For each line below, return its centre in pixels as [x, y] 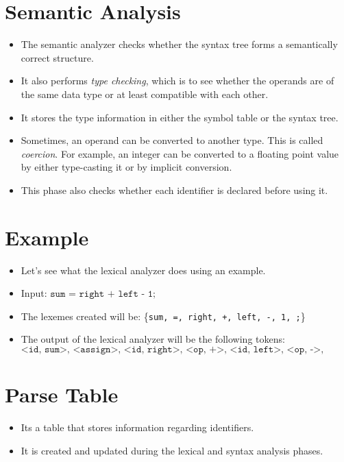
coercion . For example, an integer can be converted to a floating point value [180, 153]
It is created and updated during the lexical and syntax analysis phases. [172, 450]
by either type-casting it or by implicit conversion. [126, 167]
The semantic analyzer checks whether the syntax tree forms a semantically [179, 44]
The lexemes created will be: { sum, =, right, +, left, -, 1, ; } [163, 316]
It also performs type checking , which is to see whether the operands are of [177, 81]
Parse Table [62, 394]
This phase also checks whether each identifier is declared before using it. [174, 190]
